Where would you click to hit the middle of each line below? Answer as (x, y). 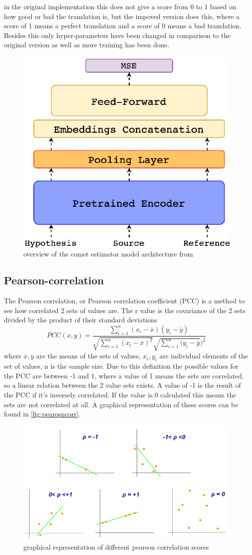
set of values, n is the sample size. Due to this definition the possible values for (121, 366)
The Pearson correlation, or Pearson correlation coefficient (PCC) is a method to (125, 301)
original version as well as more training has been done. (87, 45)
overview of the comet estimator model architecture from (108, 254)
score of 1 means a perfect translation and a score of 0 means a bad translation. (123, 26)
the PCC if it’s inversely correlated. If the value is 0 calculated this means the (120, 394)
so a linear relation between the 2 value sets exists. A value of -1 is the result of (123, 385)
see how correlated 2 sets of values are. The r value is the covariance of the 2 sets (125, 310)
